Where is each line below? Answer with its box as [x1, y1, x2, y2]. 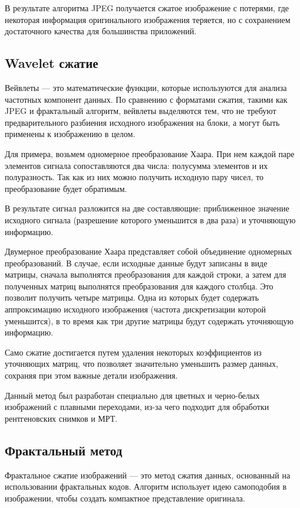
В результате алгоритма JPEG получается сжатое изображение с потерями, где [5, 2, 289, 14]
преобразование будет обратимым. [5, 182, 127, 194]
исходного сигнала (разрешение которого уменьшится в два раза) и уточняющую [5, 213, 296, 226]
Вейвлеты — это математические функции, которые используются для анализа [5, 81, 287, 93]
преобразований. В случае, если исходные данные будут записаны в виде [5, 256, 268, 269]
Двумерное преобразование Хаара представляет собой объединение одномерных [5, 245, 292, 258]
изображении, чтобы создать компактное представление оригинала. [5, 491, 245, 504]
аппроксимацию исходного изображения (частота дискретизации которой [5, 303, 266, 315]
